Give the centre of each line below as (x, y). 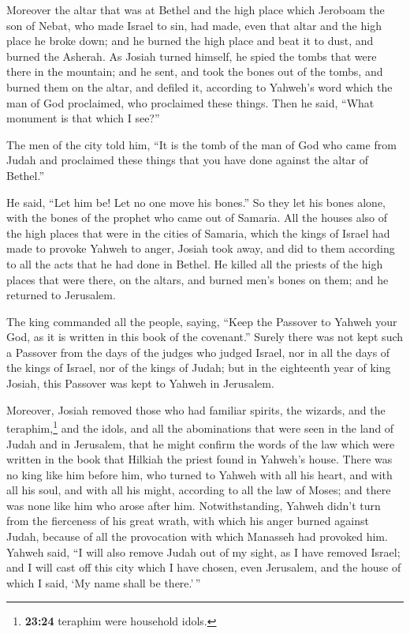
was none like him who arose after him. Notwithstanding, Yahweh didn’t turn (194, 505)
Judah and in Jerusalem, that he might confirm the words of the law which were (201, 443)
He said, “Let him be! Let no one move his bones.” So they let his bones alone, (196, 202)
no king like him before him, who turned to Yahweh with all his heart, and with (199, 474)
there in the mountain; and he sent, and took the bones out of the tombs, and (195, 71)
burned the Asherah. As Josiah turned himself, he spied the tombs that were (192, 56)
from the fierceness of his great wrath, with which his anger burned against (188, 521)
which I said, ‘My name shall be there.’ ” (104, 582)
